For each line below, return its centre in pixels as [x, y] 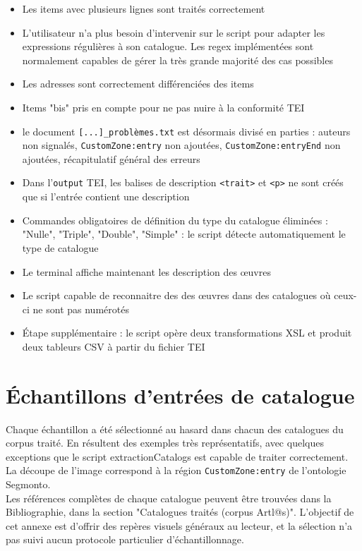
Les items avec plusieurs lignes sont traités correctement [144, 8]
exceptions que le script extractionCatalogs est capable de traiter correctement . [177, 456]
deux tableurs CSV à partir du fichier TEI [114, 346]
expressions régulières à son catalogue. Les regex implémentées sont [168, 46]
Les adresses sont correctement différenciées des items [138, 84]
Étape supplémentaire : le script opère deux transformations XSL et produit [187, 333]
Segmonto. [28, 484]
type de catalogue [60, 247]
